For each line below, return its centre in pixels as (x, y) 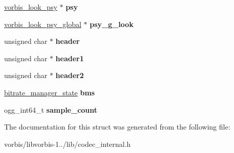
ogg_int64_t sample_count (51, 109)
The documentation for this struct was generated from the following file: (117, 127)
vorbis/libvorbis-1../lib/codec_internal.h (67, 144)
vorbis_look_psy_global (43, 24)
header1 (70, 58)
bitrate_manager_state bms (50, 92)
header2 (70, 75)
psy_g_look (112, 24)
